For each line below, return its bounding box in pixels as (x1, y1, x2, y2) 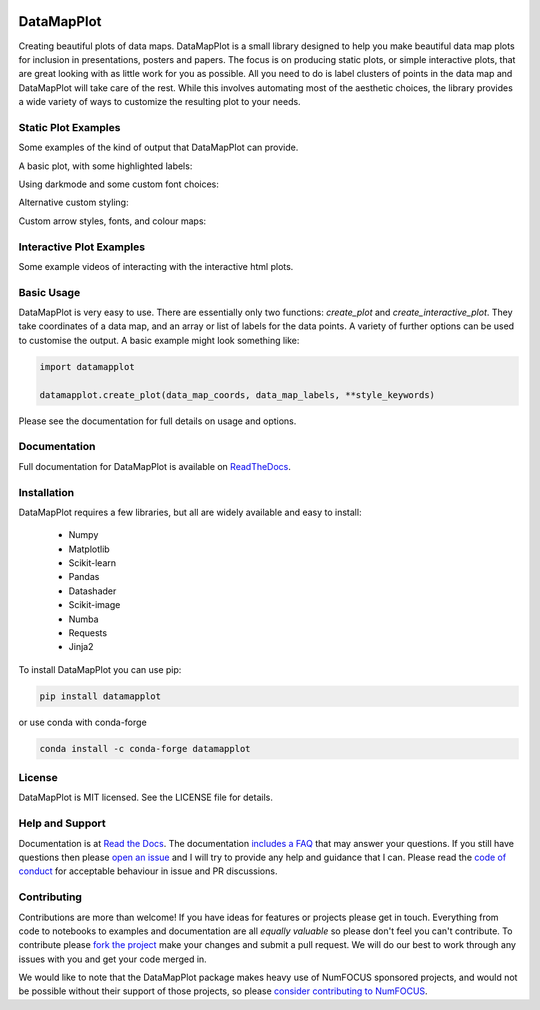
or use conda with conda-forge (18, 716, 147, 728)
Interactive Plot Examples (18, 240, 145, 254)
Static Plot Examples (18, 120, 121, 134)
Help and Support (18, 816, 106, 830)
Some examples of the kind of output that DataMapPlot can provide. (18, 141, 299, 154)
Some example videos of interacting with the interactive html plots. (18, 260, 294, 272)
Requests (68, 627, 108, 639)
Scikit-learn (68, 557, 117, 569)
